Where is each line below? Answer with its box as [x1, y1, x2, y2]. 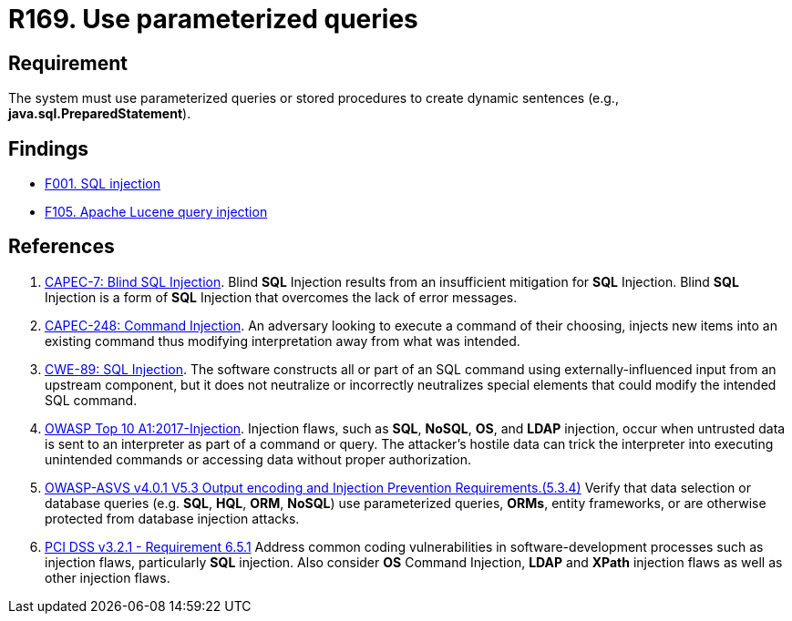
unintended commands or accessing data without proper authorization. [45, 451, 472, 467]
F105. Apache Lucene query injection [45, 204, 268, 220]
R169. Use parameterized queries [8, 4, 418, 35]
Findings [8, 137, 89, 160]
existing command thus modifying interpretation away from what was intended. [45, 332, 520, 349]
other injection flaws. [45, 569, 170, 585]
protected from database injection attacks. [45, 510, 300, 526]
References [8, 235, 115, 259]
